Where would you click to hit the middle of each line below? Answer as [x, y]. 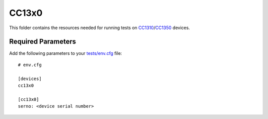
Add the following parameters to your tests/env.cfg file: [66, 53]
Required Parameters [43, 42]
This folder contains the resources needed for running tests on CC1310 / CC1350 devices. [100, 28]
